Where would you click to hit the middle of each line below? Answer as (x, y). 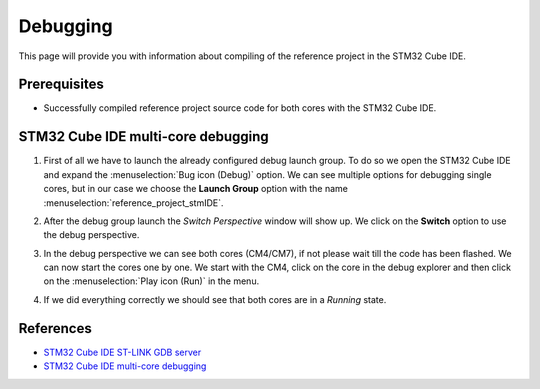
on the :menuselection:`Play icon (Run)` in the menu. (151, 281)
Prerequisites (61, 84)
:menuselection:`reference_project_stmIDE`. (133, 202)
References (55, 328)
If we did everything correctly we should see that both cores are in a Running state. (215, 299)
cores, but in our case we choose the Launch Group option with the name (196, 189)
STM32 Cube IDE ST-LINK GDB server (122, 352)
